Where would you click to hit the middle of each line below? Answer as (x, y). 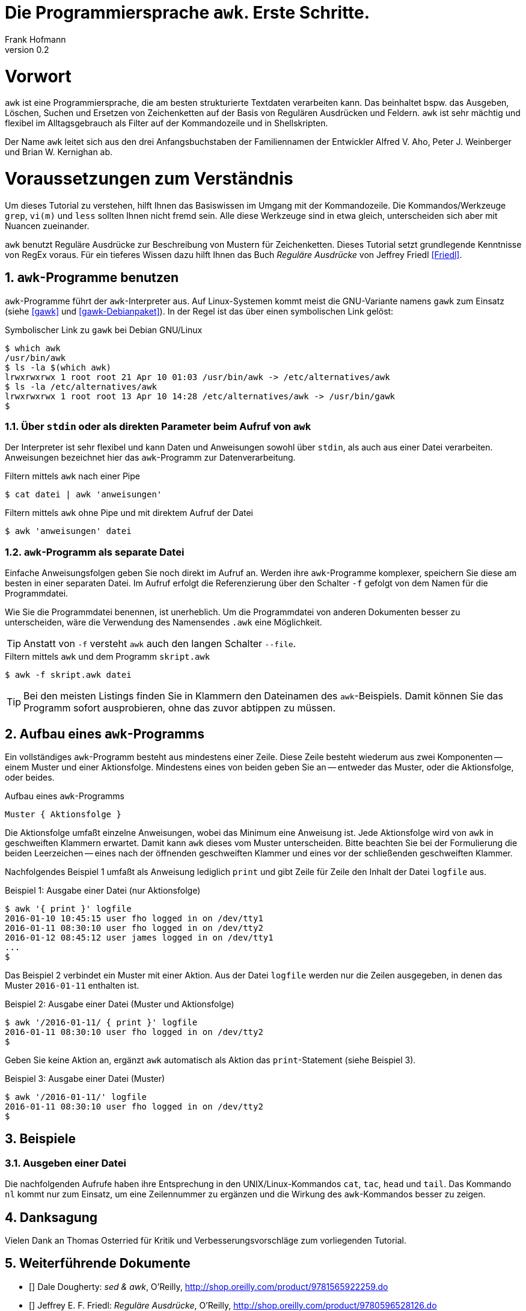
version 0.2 (27, 49)
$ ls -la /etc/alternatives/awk (81, 386)
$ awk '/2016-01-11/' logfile (76, 1097)
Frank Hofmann (35, 39)
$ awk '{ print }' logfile (68, 908)
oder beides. (30, 777)
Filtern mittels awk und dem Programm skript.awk (108, 657)
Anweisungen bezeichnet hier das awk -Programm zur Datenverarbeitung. (150, 458)
